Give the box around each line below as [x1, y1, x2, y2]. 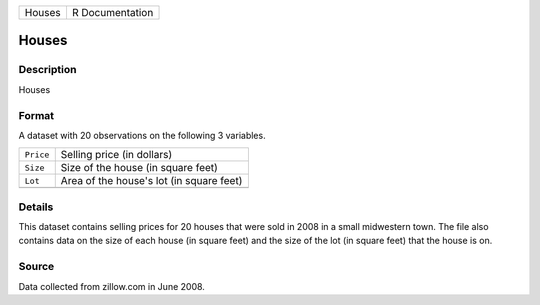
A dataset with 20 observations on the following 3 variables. [18, 129, 266, 141]
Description [18, 63, 77, 77]
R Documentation [71, 6, 154, 19]
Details [18, 200, 54, 214]
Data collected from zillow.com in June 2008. [18, 280, 205, 292]
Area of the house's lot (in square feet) [60, 174, 243, 188]
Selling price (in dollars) [60, 148, 173, 162]
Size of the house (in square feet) [60, 161, 219, 175]
